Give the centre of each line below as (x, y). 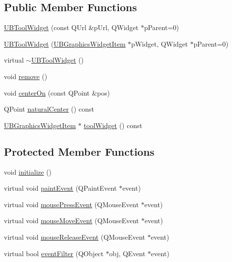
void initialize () (28, 172)
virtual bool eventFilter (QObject (54, 253)
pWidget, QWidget (160, 43)
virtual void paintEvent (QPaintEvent (60, 188)
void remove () (26, 76)
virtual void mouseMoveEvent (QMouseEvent (72, 221)
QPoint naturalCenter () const (49, 109)
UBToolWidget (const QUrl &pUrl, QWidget (71, 27)
